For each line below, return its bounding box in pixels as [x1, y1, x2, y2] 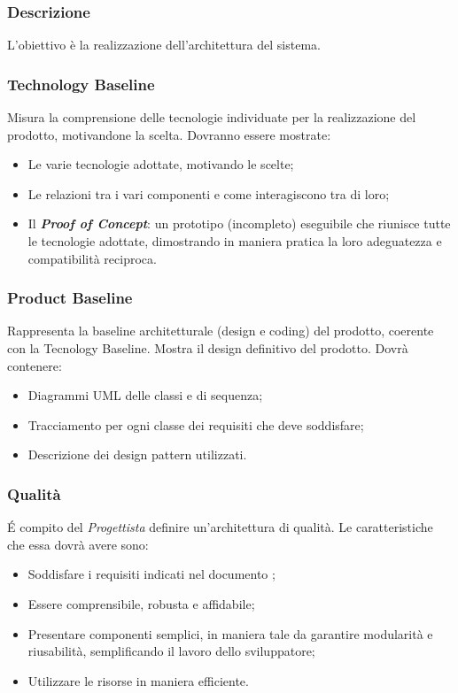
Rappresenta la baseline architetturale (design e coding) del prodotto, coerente [7, 321, 434, 340]
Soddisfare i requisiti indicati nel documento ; [27, 565, 276, 583]
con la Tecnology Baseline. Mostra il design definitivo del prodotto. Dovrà [7, 339, 408, 357]
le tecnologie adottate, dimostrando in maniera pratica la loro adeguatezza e [27, 232, 442, 250]
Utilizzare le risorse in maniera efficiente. [27, 671, 249, 689]
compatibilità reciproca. [27, 249, 157, 267]
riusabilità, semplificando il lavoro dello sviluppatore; [27, 642, 315, 660]
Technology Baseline [7, 73, 155, 95]
